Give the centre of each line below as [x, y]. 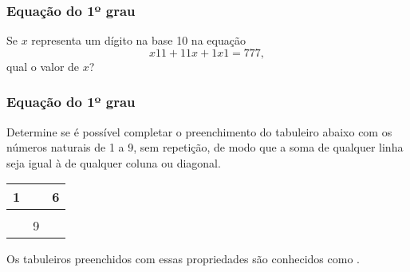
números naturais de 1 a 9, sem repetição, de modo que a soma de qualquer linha [205, 147]
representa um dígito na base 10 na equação [138, 40]
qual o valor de [43, 66]
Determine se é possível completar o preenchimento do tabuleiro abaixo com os [199, 131]
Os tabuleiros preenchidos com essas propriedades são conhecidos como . [183, 259]
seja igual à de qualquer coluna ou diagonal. [114, 162]
